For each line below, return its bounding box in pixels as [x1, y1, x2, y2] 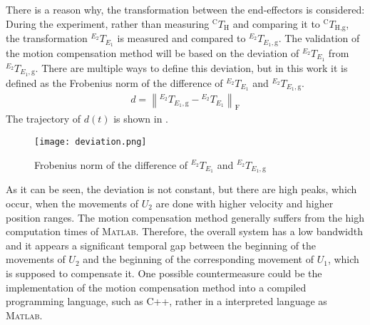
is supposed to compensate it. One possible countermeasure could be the [6, 265, 322, 280]
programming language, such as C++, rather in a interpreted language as [6, 294, 327, 309]
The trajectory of [6, 111, 81, 126]
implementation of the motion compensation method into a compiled [6, 279, 307, 294]
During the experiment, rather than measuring [6, 16, 210, 31]
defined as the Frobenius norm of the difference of [6, 75, 223, 90]
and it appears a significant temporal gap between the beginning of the [6, 237, 317, 252]
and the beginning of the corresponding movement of [83, 252, 314, 267]
